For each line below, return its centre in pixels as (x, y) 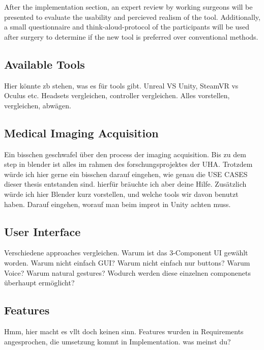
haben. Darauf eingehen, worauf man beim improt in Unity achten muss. (118, 204)
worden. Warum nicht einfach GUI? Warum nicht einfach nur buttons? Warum (127, 262)
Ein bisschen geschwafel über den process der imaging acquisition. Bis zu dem (125, 154)
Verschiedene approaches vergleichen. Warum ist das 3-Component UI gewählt (126, 253)
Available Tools (45, 64)
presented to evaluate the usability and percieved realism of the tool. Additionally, (132, 17)
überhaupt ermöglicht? (39, 283)
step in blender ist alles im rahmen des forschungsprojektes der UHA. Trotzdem (128, 164)
